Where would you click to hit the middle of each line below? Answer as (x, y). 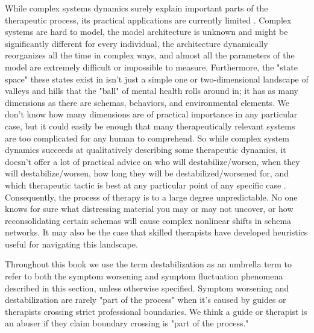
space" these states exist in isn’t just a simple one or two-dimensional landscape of (157, 79)
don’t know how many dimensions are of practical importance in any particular (151, 114)
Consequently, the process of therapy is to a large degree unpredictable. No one (151, 197)
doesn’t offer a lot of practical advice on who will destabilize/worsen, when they (152, 161)
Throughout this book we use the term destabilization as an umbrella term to (149, 264)
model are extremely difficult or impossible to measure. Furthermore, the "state (151, 67)
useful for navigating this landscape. (71, 244)
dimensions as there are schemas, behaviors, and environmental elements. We (147, 102)
